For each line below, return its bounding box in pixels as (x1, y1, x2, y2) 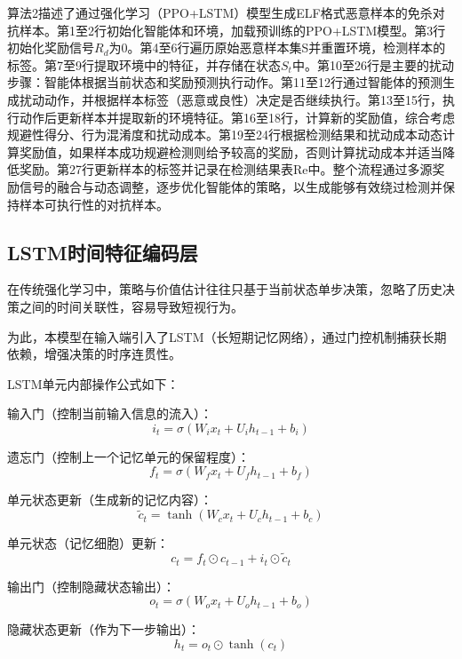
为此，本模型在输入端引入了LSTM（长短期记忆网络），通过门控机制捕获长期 (7, 327, 447, 345)
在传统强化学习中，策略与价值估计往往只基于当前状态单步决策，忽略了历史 (7, 280, 442, 298)
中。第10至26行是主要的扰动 (291, 55, 454, 74)
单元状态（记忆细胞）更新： (7, 534, 169, 552)
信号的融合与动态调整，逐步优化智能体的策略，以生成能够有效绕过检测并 (19, 177, 442, 195)
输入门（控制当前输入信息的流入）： (7, 404, 212, 423)
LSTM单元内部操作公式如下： (7, 374, 179, 393)
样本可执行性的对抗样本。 (19, 195, 169, 213)
